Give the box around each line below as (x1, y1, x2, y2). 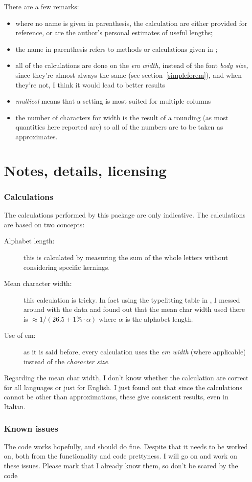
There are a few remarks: (4, 1, 79, 11)
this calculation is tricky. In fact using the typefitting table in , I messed (23, 294, 240, 305)
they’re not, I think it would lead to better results (15, 79, 165, 89)
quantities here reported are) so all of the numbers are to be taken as (15, 122, 223, 132)
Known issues (4, 422, 58, 434)
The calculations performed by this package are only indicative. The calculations (4, 210, 246, 220)
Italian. (4, 401, 25, 412)
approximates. (15, 131, 58, 141)
